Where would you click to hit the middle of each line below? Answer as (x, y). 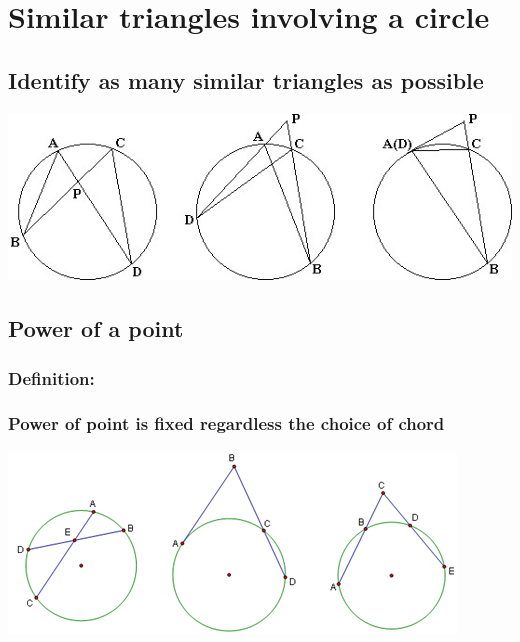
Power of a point (96, 328)
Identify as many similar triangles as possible (246, 79)
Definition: (51, 377)
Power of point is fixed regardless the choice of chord (226, 423)
